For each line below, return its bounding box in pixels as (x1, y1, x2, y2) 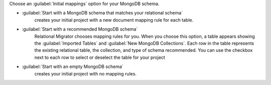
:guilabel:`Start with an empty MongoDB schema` (22, 63, 124, 70)
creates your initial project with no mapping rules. (34, 70, 137, 76)
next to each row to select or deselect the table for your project (34, 54, 166, 60)
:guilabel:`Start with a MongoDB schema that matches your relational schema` (22, 10, 183, 16)
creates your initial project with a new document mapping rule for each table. (34, 17, 194, 23)
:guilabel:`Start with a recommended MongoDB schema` (22, 26, 138, 32)
